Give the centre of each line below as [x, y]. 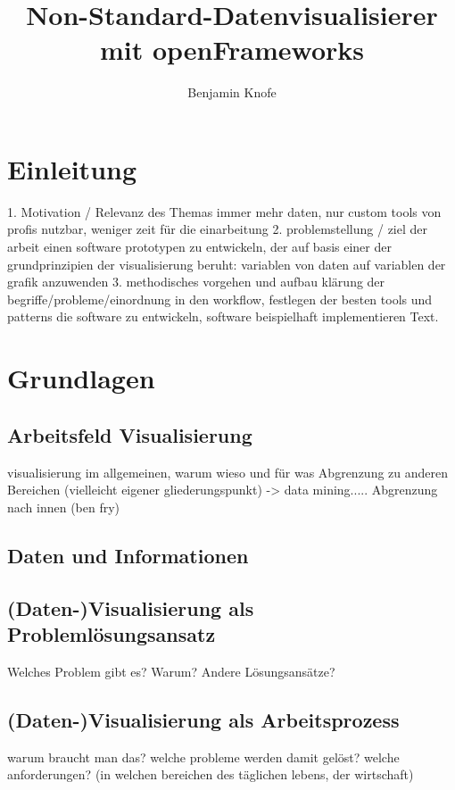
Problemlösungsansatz [112, 633]
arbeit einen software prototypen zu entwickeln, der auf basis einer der [199, 247]
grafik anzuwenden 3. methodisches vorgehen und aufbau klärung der [196, 282]
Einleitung [72, 168]
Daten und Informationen [128, 555]
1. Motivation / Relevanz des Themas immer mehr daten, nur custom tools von [224, 211]
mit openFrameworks [232, 50]
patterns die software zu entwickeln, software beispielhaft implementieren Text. [223, 316]
